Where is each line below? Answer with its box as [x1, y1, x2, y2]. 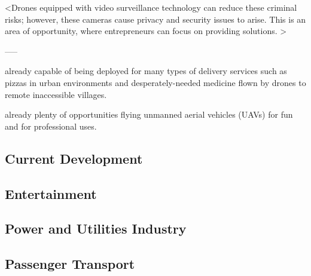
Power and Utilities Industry [5, 219, 187, 238]
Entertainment [5, 184, 97, 203]
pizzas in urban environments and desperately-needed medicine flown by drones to [5, 76, 306, 88]
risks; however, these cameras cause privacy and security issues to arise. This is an [5, 13, 306, 25]
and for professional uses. [5, 119, 97, 132]
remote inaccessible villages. [5, 88, 107, 100]
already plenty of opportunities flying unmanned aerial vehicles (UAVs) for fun [5, 108, 293, 121]
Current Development [5, 149, 143, 167]
